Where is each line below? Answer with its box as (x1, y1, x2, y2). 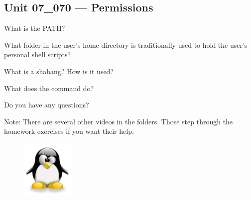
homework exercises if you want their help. (4, 126, 134, 136)
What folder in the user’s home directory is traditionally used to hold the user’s (4, 39, 248, 50)
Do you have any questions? (4, 100, 89, 110)
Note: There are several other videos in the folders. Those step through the (4, 116, 233, 126)
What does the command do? (4, 83, 94, 93)
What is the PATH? (4, 23, 65, 33)
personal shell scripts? (4, 49, 71, 60)
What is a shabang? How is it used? (4, 66, 114, 76)
